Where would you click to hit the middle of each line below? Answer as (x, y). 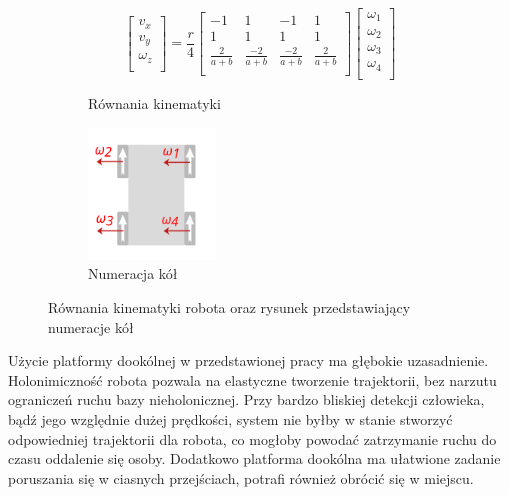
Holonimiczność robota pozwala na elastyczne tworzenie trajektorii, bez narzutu (252, 379)
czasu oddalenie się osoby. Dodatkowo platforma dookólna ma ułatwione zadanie (254, 458)
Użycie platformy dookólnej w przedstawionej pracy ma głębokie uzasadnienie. (248, 360)
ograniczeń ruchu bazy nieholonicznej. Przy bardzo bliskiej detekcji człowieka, (246, 399)
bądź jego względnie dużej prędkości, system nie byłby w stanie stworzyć (230, 419)
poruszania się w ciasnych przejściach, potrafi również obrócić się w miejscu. (241, 477)
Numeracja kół (133, 273)
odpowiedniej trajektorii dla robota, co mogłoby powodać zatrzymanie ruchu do (252, 438)
